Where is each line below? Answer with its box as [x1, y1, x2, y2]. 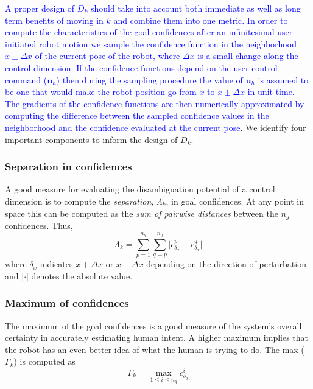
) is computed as [13, 355, 76, 368]
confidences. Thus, [5, 219, 73, 231]
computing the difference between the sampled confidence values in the [5, 109, 269, 122]
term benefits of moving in [5, 13, 104, 26]
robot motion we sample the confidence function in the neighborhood [39, 37, 297, 50]
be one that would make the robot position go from [5, 85, 197, 98]
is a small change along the [197, 49, 298, 62]
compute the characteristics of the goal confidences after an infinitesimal [5, 26, 275, 38]
